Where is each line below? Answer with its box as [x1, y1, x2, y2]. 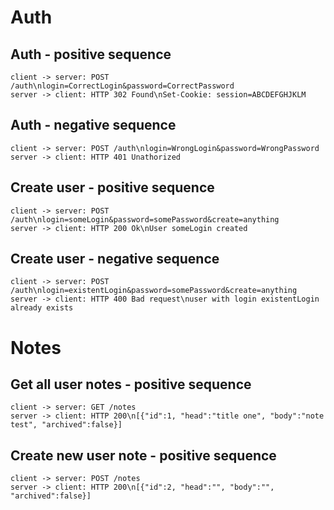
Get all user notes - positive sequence [10, 376, 252, 393]
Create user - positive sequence [10, 179, 215, 196]
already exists [10, 303, 74, 313]
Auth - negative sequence [10, 117, 177, 134]
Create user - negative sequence [10, 251, 220, 268]
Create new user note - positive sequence [10, 447, 277, 464]
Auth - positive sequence [10, 46, 172, 63]
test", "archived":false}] [10, 420, 123, 430]
